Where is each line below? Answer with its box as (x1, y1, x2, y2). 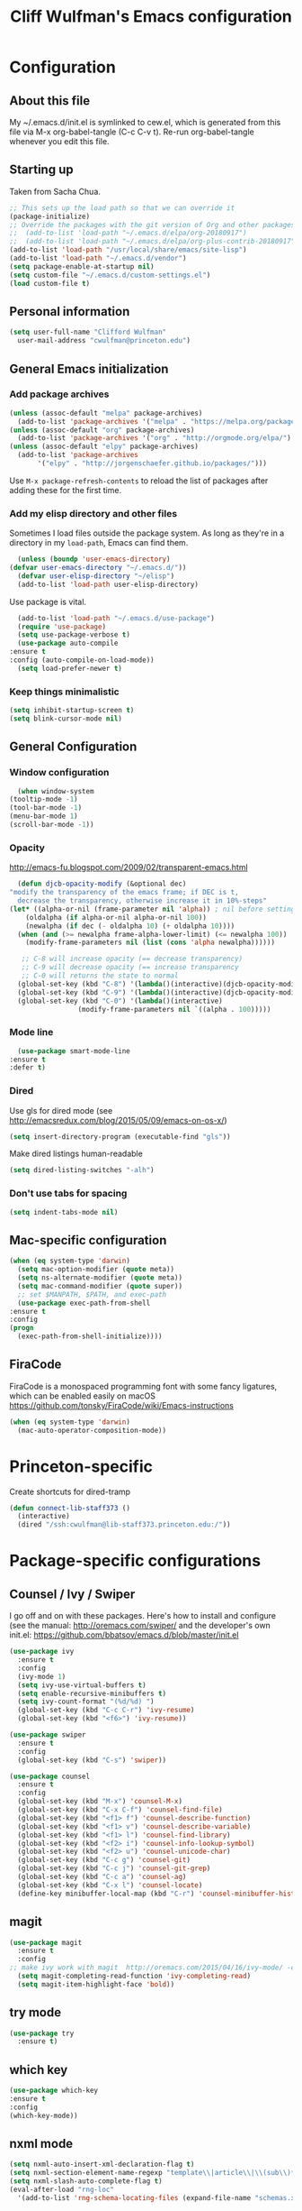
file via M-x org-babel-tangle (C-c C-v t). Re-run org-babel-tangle (9, 126, 254, 137)
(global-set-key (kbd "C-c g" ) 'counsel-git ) (17, 1856, 191, 1865)
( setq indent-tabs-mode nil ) (9, 1207, 119, 1216)
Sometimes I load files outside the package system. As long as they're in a (9, 528, 285, 538)
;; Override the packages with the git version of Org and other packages (9, 220, 296, 229)
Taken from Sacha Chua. (9, 186, 102, 197)
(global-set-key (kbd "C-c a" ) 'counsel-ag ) (17, 1873, 187, 1882)
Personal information (9, 304, 130, 319)
